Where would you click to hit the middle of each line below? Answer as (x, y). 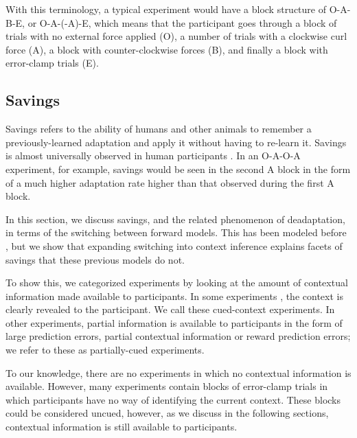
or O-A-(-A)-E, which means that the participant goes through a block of (182, 22)
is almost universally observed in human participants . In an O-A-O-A (153, 155)
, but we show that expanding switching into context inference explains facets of (174, 245)
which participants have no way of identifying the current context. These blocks (173, 399)
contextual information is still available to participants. (122, 427)
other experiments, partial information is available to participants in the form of (174, 322)
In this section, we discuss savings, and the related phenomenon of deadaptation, (175, 219)
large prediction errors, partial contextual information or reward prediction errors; (178, 336)
